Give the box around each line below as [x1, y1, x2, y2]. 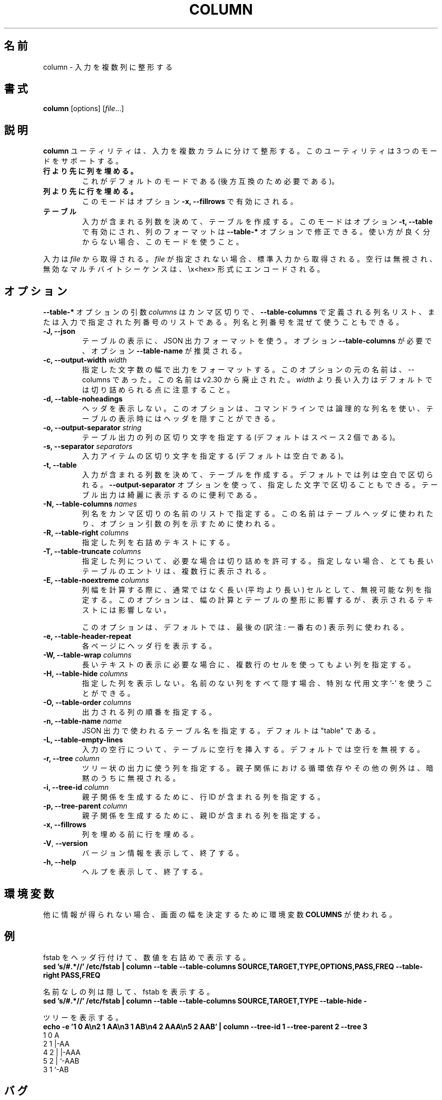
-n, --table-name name [43, 717, 122, 726]
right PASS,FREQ [43, 970, 100, 979]
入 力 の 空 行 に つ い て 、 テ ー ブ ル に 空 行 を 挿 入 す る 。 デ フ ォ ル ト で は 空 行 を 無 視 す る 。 [82, 745, 424, 754]
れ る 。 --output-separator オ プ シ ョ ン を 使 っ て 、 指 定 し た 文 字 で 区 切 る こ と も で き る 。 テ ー [82, 480, 438, 489]
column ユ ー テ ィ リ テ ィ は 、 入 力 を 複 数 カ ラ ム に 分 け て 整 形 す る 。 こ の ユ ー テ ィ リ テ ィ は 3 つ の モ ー [43, 146, 437, 156]
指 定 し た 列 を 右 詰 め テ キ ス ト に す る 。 [82, 538, 234, 547]
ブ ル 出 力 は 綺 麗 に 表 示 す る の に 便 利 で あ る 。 [82, 490, 261, 499]
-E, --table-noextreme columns [43, 576, 149, 585]
